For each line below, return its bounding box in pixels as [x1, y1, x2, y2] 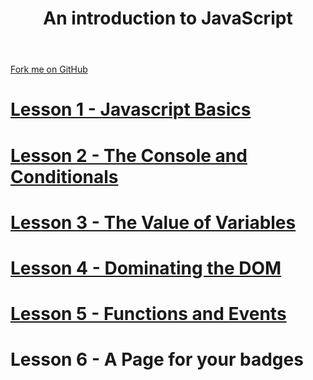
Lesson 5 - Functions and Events [10, 303, 287, 326]
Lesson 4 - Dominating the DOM [10, 257, 282, 279]
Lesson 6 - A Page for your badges [10, 348, 304, 371]
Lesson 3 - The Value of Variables [10, 211, 297, 234]
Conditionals [10, 165, 119, 188]
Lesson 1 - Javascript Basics [10, 98, 252, 121]
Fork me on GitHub [10, 63, 88, 76]
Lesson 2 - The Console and [10, 144, 248, 167]
